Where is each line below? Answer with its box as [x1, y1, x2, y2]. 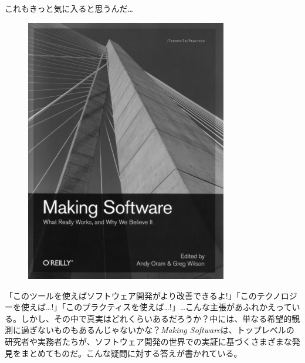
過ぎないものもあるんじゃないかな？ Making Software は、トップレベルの [21, 324, 294, 336]
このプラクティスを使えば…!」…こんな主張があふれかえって [66, 301, 292, 313]
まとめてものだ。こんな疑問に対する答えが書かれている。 [21, 347, 242, 359]
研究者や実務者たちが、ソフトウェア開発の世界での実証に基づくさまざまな [5, 335, 292, 348]
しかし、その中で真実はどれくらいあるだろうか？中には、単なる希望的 [21, 312, 292, 324]
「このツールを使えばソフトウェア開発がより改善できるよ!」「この [5, 289, 257, 301]
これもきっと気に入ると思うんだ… [5, 2, 133, 14]
